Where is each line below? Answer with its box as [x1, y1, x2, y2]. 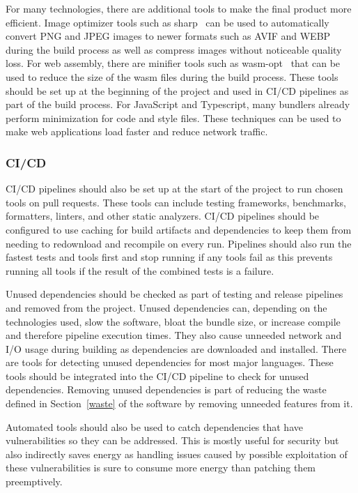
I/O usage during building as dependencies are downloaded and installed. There [6, 341, 347, 356]
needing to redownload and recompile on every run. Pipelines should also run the [6, 236, 352, 250]
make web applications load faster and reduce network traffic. [6, 124, 268, 139]
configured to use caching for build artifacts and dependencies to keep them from [6, 222, 352, 236]
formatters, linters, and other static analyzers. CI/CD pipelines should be [6, 208, 320, 223]
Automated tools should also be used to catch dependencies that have [6, 419, 303, 434]
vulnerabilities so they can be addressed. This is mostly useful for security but [6, 433, 339, 448]
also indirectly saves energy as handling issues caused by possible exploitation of [6, 446, 348, 461]
